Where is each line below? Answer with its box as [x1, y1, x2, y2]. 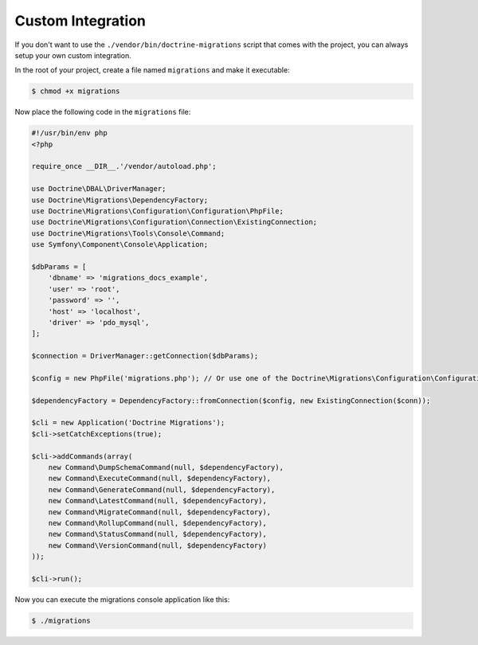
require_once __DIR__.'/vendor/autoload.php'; [31, 162, 217, 171]
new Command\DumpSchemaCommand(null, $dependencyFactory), [48, 463, 284, 471]
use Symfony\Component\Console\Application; [31, 240, 209, 249]
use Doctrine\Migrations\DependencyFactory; [31, 195, 209, 205]
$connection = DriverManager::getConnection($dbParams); [31, 351, 259, 361]
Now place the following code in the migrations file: [14, 107, 191, 117]
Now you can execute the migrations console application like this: [14, 594, 230, 604]
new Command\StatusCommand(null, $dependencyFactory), [48, 530, 267, 539]
